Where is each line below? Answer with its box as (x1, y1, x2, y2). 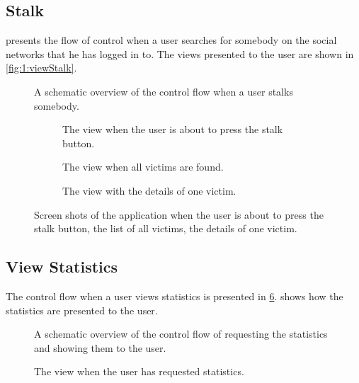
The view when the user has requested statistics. (34, 364, 244, 379)
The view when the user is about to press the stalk (62, 122, 283, 137)
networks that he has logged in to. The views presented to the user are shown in (6, 46, 354, 61)
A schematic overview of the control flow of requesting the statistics (34, 326, 328, 341)
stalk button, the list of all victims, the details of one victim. (34, 221, 297, 236)
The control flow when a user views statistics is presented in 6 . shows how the (6, 288, 343, 303)
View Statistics (6, 256, 118, 278)
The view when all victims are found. (62, 159, 224, 174)
